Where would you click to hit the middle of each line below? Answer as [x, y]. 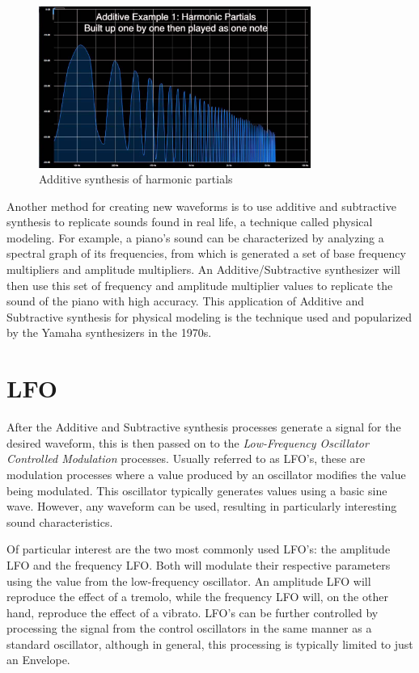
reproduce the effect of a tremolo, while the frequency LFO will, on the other [197, 597]
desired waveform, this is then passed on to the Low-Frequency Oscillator [188, 442]
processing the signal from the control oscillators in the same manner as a [189, 628]
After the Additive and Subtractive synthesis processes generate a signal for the [204, 427]
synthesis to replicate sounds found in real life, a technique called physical [190, 222]
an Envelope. [38, 660]
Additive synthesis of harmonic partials [136, 179]
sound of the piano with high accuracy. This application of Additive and [186, 301]
